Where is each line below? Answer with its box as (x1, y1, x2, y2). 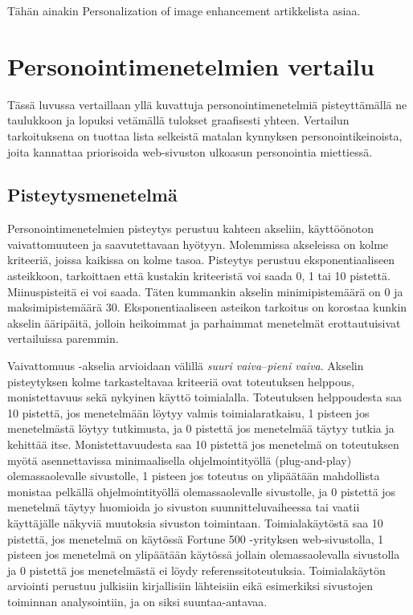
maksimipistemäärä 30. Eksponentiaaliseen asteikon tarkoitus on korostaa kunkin (7, 299, 407, 316)
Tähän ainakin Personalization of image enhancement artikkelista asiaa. (7, 2, 361, 18)
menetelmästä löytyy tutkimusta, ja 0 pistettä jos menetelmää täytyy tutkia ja (7, 420, 395, 437)
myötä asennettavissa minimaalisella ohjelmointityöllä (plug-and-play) (7, 451, 352, 468)
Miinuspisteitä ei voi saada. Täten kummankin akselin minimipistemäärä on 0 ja (7, 283, 403, 299)
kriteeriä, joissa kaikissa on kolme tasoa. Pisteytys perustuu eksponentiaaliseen (7, 251, 395, 268)
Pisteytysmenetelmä (7, 182, 178, 207)
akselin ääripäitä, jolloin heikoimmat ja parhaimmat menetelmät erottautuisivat (7, 314, 401, 331)
